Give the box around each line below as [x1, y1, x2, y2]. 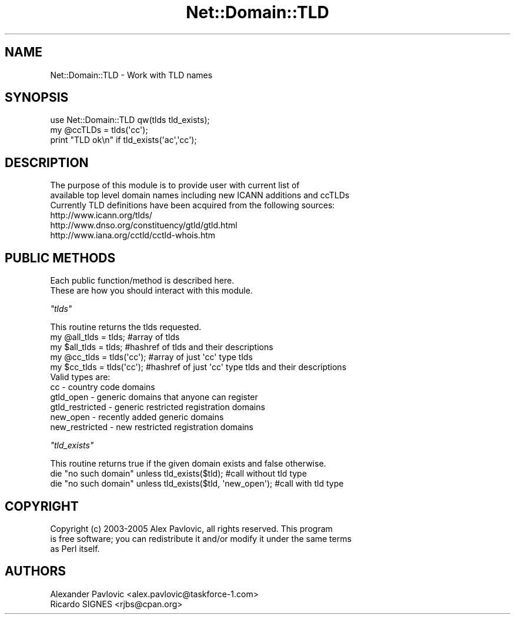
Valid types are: [50, 372, 111, 382]
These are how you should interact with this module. [50, 285, 253, 296]
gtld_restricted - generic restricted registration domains [50, 402, 265, 412]
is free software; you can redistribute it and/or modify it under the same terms [50, 533, 352, 544]
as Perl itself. [50, 543, 100, 554]
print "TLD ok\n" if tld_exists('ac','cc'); [50, 135, 197, 145]
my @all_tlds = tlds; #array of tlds [50, 332, 180, 342]
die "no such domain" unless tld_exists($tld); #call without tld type [50, 468, 307, 479]
